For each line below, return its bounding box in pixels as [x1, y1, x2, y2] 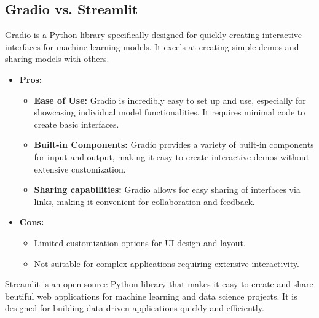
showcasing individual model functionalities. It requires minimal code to [34, 106, 305, 118]
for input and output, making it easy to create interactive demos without [34, 150, 310, 163]
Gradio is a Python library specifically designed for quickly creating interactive [5, 28, 302, 41]
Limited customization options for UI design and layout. [34, 236, 246, 249]
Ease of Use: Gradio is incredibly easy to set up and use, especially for [34, 93, 306, 106]
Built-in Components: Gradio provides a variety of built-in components [34, 138, 314, 151]
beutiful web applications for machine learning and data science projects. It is [5, 289, 297, 302]
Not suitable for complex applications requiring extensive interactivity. [34, 257, 299, 270]
